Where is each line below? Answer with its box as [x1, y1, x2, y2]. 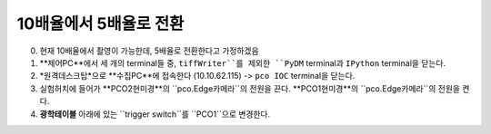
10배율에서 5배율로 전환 [16, 14, 185, 33]
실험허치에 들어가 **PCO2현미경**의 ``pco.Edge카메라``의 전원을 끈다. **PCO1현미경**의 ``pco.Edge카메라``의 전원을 [39, 82, 461, 94]
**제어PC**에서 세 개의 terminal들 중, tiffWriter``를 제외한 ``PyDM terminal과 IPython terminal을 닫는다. [39, 57, 446, 68]
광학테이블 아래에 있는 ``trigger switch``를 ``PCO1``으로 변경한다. [39, 109, 271, 120]
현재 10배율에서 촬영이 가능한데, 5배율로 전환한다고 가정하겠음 [39, 45, 259, 56]
